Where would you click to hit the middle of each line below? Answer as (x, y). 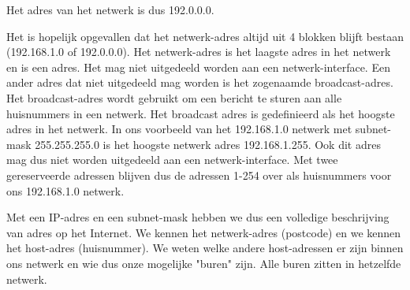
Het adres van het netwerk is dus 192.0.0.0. (110, 9)
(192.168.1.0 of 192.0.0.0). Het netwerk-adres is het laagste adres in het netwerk (199, 52)
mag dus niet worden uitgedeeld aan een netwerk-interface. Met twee (172, 160)
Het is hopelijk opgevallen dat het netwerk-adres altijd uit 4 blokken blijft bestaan (205, 36)
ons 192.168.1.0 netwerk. (65, 190)
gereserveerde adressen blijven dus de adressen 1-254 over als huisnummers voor (199, 175)
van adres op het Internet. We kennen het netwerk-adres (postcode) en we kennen (204, 232)
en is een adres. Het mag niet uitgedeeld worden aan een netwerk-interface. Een (198, 67)
